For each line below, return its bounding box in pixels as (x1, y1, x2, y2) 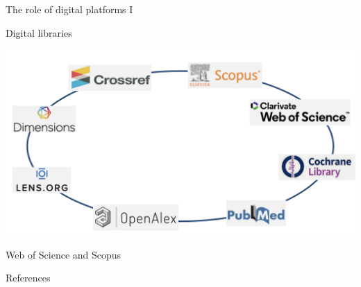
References (6, 270, 51, 285)
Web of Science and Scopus (6, 247, 121, 261)
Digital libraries (6, 25, 72, 40)
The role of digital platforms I (6, 2, 133, 16)
